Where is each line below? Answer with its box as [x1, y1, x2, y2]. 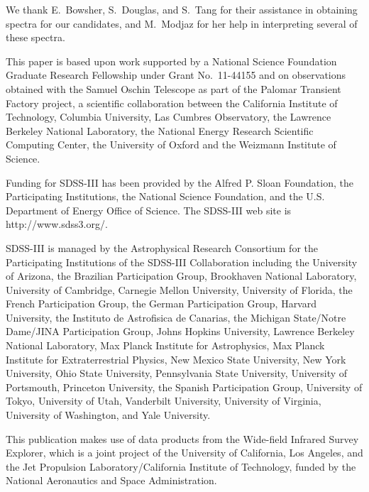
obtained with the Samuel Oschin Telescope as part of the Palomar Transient [6, 81, 341, 96]
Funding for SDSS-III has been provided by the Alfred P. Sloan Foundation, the [6, 175, 353, 190]
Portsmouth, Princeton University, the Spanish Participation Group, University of [6, 379, 363, 394]
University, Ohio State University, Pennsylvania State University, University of [6, 366, 348, 381]
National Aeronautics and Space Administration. [6, 473, 217, 488]
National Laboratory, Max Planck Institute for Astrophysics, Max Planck [6, 338, 325, 353]
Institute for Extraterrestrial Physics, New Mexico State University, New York [6, 351, 346, 366]
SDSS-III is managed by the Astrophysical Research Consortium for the [6, 240, 318, 255]
